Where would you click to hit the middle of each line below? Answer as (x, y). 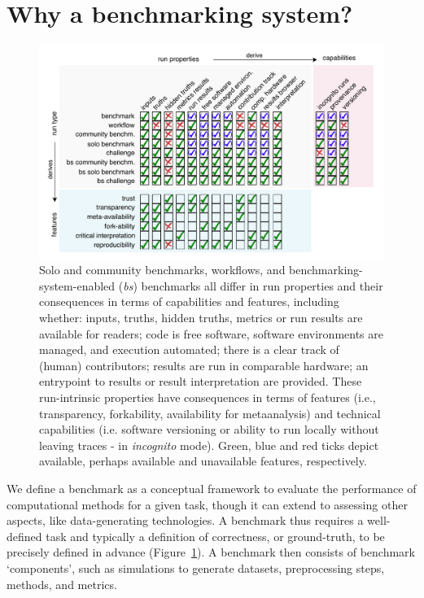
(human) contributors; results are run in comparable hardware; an (204, 365)
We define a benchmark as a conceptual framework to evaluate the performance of (212, 488)
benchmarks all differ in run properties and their (262, 285)
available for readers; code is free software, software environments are (211, 333)
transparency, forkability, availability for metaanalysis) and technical (210, 413)
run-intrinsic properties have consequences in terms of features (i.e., (208, 397)
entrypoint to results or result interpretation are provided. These (201, 381)
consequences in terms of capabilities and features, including (189, 301)
